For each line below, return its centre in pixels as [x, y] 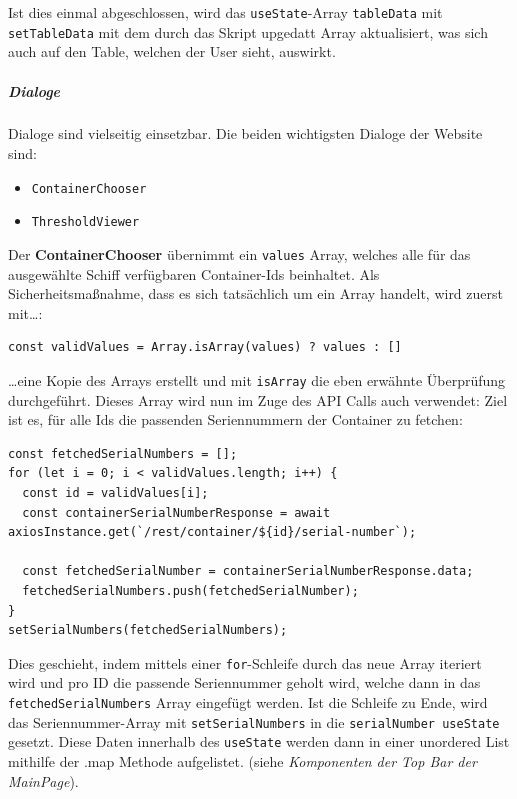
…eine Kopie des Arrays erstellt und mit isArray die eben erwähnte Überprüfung [257, 380]
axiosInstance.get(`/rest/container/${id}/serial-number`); [212, 532]
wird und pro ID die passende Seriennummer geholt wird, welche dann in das [244, 682]
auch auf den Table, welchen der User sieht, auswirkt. [172, 51]
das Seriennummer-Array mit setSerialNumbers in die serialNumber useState [254, 721]
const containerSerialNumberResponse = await [176, 512]
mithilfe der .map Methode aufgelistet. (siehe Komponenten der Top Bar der [242, 761]
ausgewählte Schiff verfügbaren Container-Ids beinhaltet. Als [194, 273]
